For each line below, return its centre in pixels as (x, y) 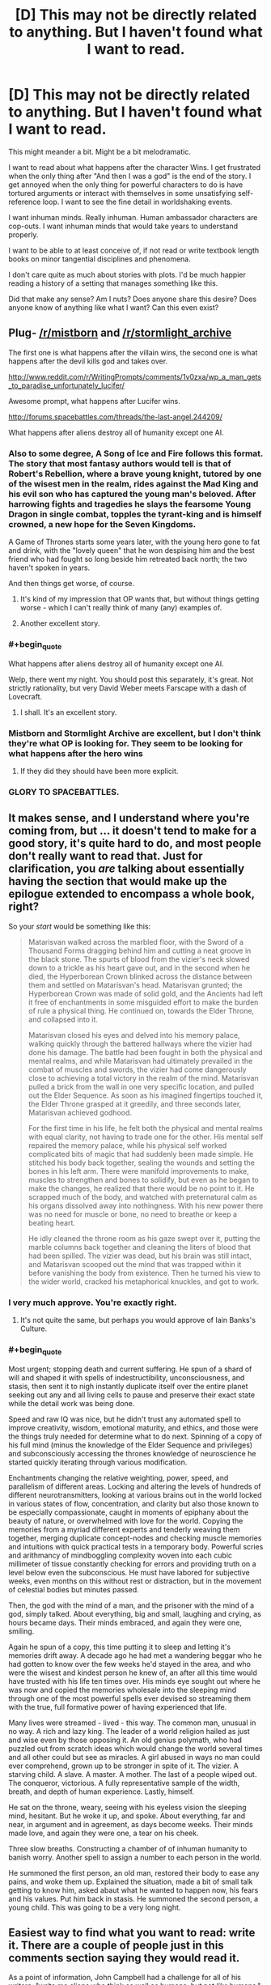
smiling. (21, 1631)
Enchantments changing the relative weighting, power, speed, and (119, 1477)
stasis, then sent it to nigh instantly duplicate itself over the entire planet (128, 1386)
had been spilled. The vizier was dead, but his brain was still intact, (140, 1256)
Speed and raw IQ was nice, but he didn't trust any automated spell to (125, 1419)
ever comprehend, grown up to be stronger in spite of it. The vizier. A (123, 1766)
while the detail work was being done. (72, 1403)
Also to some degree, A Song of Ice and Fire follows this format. (136, 453)
